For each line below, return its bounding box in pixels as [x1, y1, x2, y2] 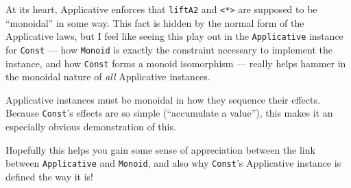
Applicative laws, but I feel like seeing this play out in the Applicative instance [5, 29, 343, 43]
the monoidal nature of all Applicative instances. [5, 69, 210, 84]
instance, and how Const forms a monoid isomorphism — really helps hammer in [5, 56, 346, 70]
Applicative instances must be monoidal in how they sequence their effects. [5, 92, 320, 106]
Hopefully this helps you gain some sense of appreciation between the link [5, 142, 315, 156]
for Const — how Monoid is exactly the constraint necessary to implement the [5, 42, 332, 56]
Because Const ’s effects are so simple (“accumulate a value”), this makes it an [5, 106, 333, 120]
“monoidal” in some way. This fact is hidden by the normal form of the [5, 15, 304, 30]
